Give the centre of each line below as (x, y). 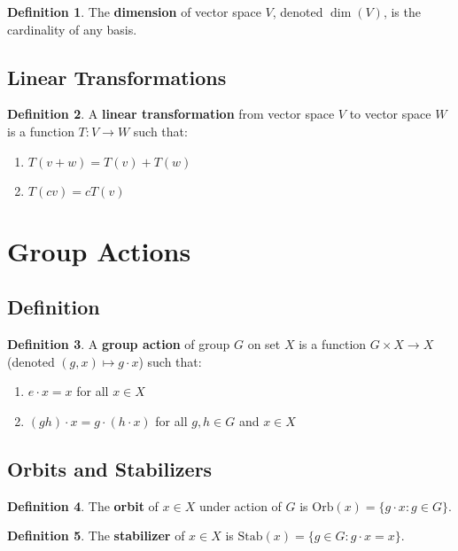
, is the (402, 12)
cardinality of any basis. (72, 29)
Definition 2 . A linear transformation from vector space (171, 114)
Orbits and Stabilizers (110, 468)
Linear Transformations (117, 77)
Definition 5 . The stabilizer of (96, 535)
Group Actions (99, 250)
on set (264, 344)
